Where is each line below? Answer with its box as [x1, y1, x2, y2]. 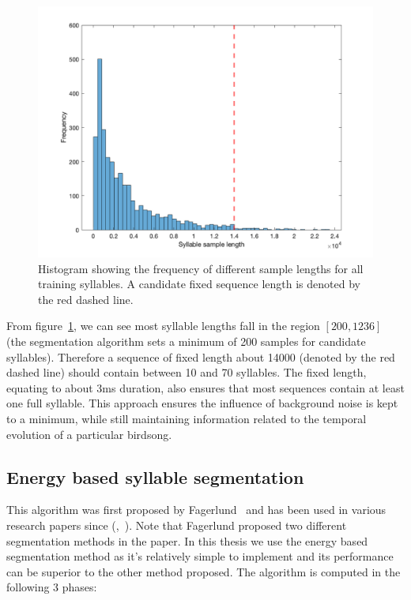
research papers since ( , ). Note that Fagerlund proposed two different [6, 516, 347, 533]
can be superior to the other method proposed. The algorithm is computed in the [6, 563, 401, 579]
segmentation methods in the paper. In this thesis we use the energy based [6, 532, 368, 549]
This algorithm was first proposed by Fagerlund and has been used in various [6, 501, 386, 518]
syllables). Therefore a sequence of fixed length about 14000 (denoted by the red [6, 348, 395, 365]
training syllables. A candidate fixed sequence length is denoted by [38, 276, 360, 292]
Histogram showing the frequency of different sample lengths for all [38, 260, 364, 276]
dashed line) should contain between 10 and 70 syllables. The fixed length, [6, 364, 367, 381]
